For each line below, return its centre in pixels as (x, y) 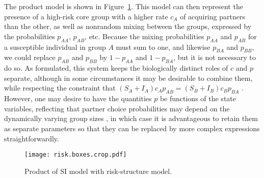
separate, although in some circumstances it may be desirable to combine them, (128, 78)
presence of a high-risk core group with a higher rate (86, 16)
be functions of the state (198, 98)
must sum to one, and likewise (163, 47)
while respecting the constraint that (60, 88)
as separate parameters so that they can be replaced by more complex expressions (132, 128)
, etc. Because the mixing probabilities (144, 36)
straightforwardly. (32, 138)
